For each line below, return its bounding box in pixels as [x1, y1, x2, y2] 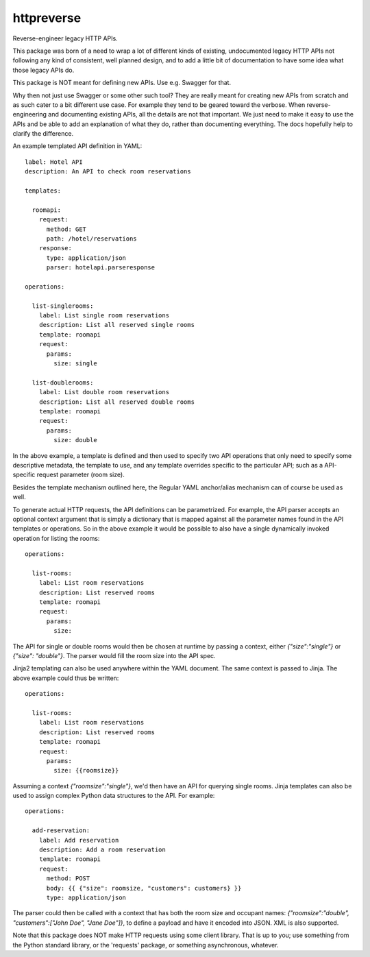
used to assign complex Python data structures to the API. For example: [12, 792, 215, 800]
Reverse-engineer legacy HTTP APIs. [12, 34, 118, 43]
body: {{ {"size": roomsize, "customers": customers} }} [46, 884, 242, 892]
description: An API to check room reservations [25, 168, 191, 175]
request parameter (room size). [36, 470, 125, 479]
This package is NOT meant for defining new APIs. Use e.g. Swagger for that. [12, 79, 232, 87]
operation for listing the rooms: [12, 534, 100, 542]
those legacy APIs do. [12, 66, 75, 74]
